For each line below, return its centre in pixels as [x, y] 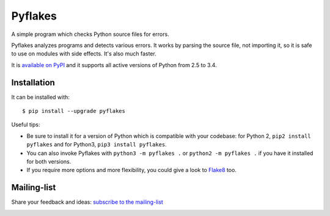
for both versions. [49, 161]
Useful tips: [26, 124]
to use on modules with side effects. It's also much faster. [84, 54]
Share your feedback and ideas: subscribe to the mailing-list [87, 202]
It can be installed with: [41, 97]
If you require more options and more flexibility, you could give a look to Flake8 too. [131, 170]
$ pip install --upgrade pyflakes [74, 111]
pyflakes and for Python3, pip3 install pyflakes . [97, 145]
